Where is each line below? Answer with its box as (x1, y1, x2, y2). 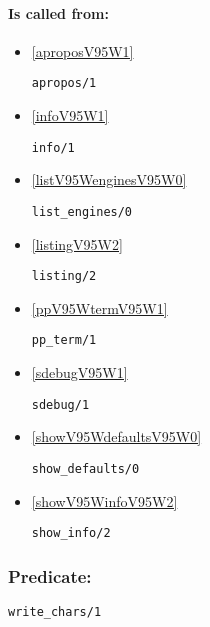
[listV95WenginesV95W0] (31, 169, 187, 190)
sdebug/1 (31, 397, 90, 412)
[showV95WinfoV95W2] (31, 490, 178, 511)
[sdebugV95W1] (31, 362, 128, 383)
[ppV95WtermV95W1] (31, 297, 168, 318)
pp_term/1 (31, 333, 97, 348)
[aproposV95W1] (31, 40, 134, 61)
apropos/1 (31, 76, 97, 91)
